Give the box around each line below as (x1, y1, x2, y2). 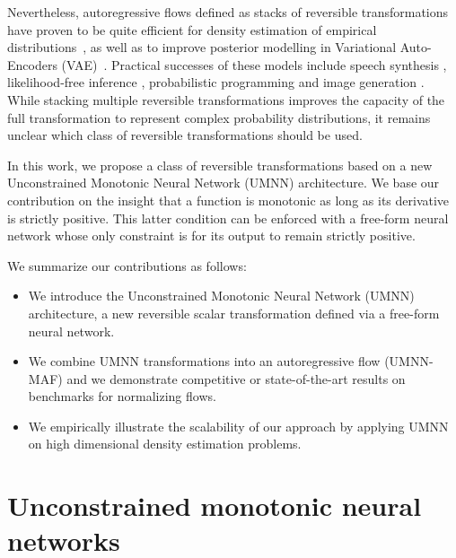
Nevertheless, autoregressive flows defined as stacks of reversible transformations (7, 3, 449, 21)
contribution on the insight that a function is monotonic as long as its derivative (7, 190, 450, 209)
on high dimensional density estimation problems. (28, 434, 302, 453)
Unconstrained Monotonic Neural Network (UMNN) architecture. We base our (7, 173, 440, 192)
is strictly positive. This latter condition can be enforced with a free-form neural (7, 208, 449, 227)
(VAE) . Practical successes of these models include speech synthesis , (61, 55, 447, 74)
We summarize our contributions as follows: (7, 256, 247, 275)
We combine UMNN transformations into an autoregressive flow (28, 352, 381, 371)
